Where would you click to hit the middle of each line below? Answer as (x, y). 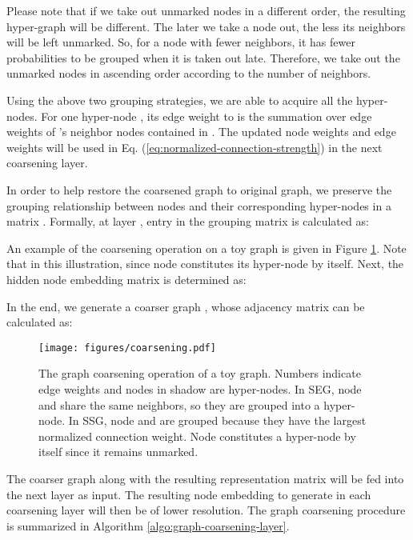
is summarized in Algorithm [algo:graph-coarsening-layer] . (148, 525)
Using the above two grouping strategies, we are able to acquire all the (180, 100)
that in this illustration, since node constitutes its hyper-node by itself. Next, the (205, 264)
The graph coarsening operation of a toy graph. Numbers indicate (200, 373)
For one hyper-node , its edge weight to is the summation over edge (206, 116)
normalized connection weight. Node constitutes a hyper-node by (197, 436)
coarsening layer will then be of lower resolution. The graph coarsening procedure (206, 510)
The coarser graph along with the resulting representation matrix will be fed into (205, 478)
